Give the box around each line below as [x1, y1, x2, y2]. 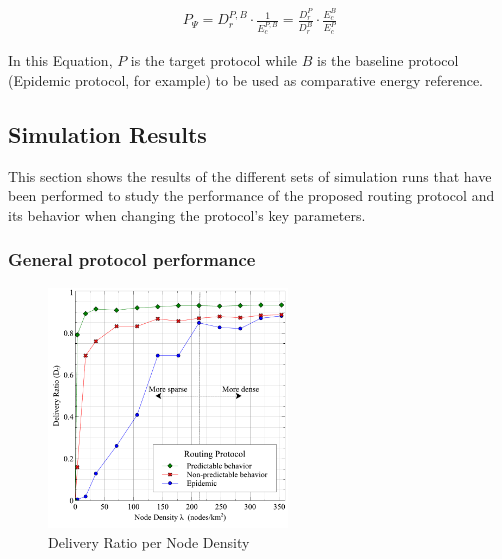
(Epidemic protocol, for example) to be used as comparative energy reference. [8, 69, 484, 90]
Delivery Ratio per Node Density [48, 531, 250, 552]
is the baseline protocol [317, 50, 459, 71]
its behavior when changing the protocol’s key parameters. [8, 204, 366, 225]
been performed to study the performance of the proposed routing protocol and [8, 185, 495, 206]
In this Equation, [8, 50, 113, 71]
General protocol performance [8, 247, 256, 272]
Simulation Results [8, 118, 207, 149]
